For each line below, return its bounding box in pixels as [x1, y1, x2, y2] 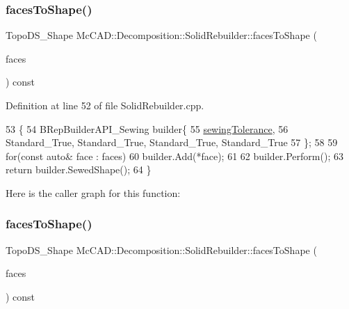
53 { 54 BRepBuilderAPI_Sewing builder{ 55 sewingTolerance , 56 [6, 121, 289, 136]
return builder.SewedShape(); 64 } [6, 162, 152, 177]
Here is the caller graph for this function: [6, 185, 181, 200]
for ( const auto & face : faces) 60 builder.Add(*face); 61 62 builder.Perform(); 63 [6, 148, 343, 163]
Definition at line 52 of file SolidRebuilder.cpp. [6, 98, 204, 112]
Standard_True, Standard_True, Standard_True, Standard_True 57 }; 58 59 [6, 135, 338, 150]
